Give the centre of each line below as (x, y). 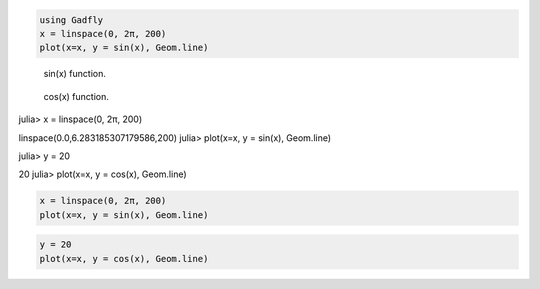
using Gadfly (71, 19)
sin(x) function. (75, 74)
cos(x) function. (76, 96)
